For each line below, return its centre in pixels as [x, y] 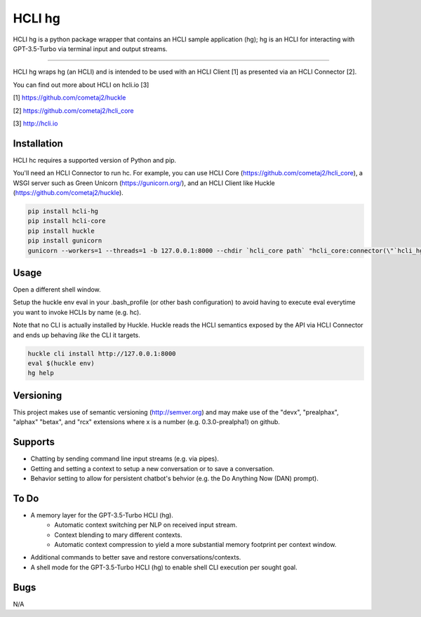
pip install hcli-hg [63, 211]
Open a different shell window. [57, 290]
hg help [41, 373]
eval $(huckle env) [61, 363]
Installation [38, 143]
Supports [34, 442]
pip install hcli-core [67, 221]
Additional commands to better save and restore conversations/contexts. [136, 557]
